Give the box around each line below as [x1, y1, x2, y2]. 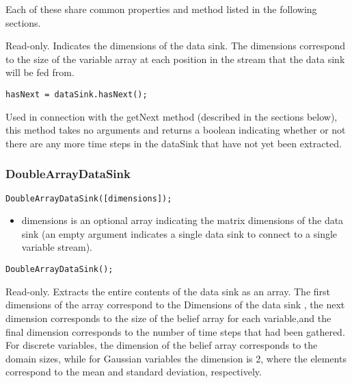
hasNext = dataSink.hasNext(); [5, 89, 148, 99]
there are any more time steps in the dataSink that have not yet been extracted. [5, 136, 342, 150]
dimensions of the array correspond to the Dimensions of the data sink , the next [5, 297, 345, 312]
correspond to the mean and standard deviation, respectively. [5, 365, 262, 379]
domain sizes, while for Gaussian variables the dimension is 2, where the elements [5, 351, 347, 365]
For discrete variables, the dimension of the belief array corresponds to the [5, 338, 318, 352]
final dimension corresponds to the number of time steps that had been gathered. [5, 324, 345, 338]
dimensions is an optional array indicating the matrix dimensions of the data [21, 213, 344, 227]
